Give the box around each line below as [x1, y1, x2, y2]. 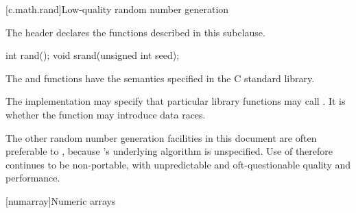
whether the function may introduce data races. [5, 107, 206, 121]
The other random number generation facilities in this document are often [5, 130, 317, 145]
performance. [5, 171, 60, 185]
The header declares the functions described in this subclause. [5, 25, 265, 39]
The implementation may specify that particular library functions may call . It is [5, 94, 346, 108]
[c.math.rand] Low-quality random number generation [5, 2, 229, 16]
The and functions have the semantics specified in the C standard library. [5, 71, 315, 85]
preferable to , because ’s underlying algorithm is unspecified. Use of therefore [5, 144, 333, 158]
